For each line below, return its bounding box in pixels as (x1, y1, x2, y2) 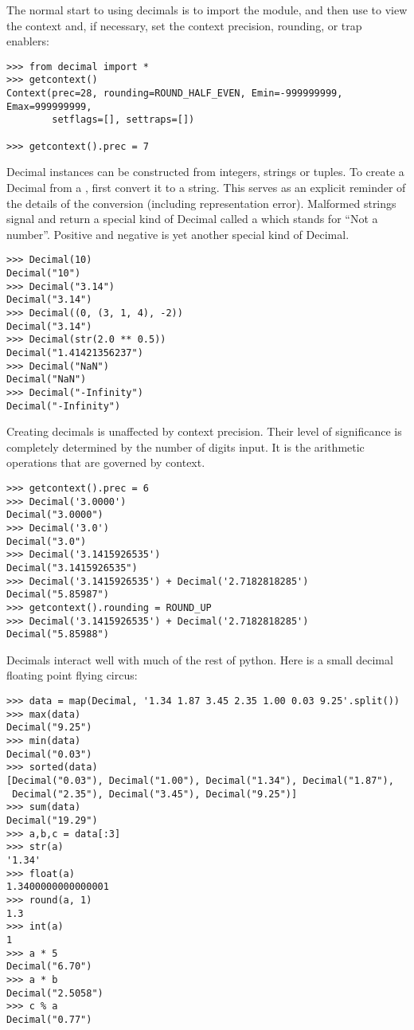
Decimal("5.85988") (6, 629, 109, 640)
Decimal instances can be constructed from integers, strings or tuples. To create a (6, 163, 404, 180)
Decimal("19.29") (6, 814, 98, 826)
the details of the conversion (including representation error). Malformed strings (6, 194, 396, 211)
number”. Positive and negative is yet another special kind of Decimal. (6, 225, 350, 242)
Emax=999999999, (6, 100, 92, 112)
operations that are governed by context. (6, 454, 205, 471)
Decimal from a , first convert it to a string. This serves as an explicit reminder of (6, 178, 406, 195)
